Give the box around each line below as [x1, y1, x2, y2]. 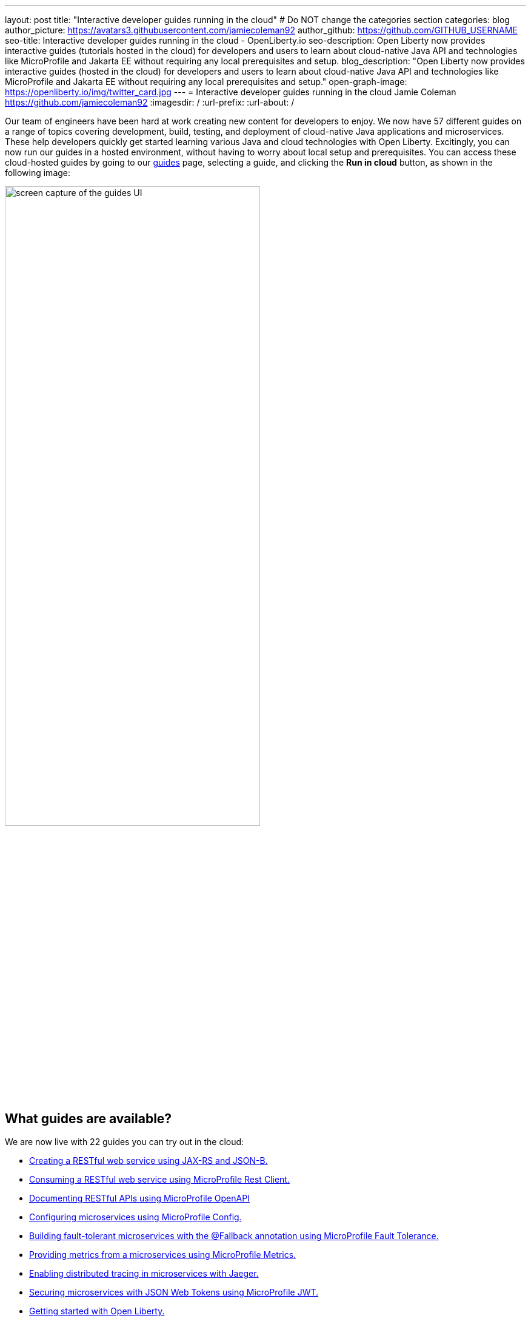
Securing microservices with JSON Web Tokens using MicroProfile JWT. [29, 1287, 319, 1298]
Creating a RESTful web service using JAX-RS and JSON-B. [29, 1155, 268, 1166]
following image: [5, 167, 71, 178]
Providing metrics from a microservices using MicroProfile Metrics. [29, 1249, 296, 1260]
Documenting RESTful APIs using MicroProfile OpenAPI [29, 1193, 250, 1204]
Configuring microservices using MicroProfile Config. [29, 1212, 242, 1223]
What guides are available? [5, 1110, 172, 1126]
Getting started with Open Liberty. [29, 1306, 165, 1317]
